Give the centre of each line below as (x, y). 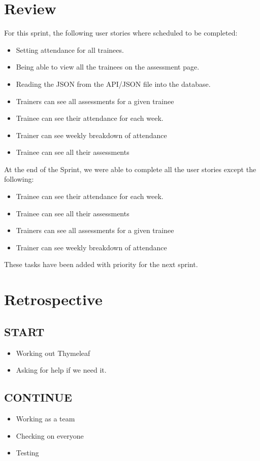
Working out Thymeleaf (53, 353)
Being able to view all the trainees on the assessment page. (108, 67)
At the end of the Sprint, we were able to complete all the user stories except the (130, 169)
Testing (27, 453)
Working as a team (45, 418)
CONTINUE (38, 397)
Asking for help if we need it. (61, 370)
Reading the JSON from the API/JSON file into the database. (113, 84)
